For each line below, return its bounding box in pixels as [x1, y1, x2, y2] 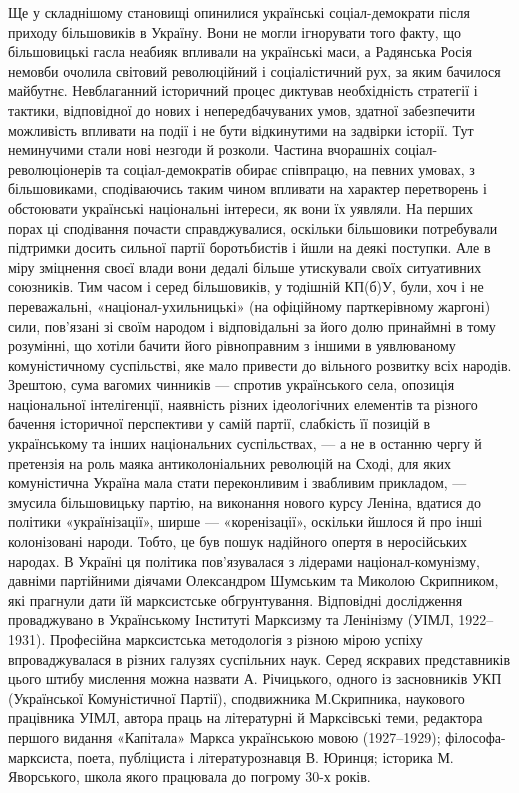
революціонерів [8, 158, 102, 179]
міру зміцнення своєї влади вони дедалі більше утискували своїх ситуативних [8, 256, 482, 277]
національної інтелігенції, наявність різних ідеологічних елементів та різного [8, 393, 478, 414]
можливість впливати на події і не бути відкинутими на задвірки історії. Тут [8, 119, 474, 140]
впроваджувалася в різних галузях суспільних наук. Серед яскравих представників [8, 648, 511, 669]
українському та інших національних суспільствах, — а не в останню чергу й [8, 433, 482, 454]
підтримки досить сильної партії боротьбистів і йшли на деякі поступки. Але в [8, 237, 491, 258]
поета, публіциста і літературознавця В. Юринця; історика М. [77, 746, 454, 767]
